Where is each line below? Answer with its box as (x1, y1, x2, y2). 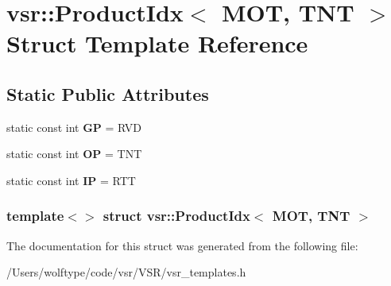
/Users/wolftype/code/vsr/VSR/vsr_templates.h (6, 264, 246, 280)
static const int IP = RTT (6, 172, 136, 188)
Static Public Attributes (6, 81, 209, 106)
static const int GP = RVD (6, 118, 142, 135)
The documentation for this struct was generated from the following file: (6, 237, 358, 253)
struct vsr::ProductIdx (103, 206, 250, 226)
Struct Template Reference (6, 27, 308, 60)
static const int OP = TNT (6, 145, 142, 162)
